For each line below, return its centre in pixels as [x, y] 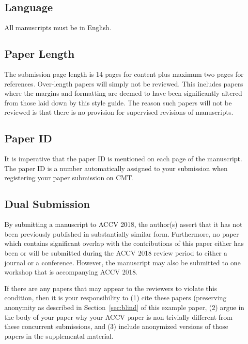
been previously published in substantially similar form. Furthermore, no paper [122, 233]
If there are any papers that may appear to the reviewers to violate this [111, 288]
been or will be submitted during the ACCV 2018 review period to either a [116, 252]
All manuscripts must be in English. [58, 27]
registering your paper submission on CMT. [69, 178]
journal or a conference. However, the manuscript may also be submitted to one [123, 262]
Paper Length [39, 54]
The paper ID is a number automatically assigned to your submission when [116, 168]
